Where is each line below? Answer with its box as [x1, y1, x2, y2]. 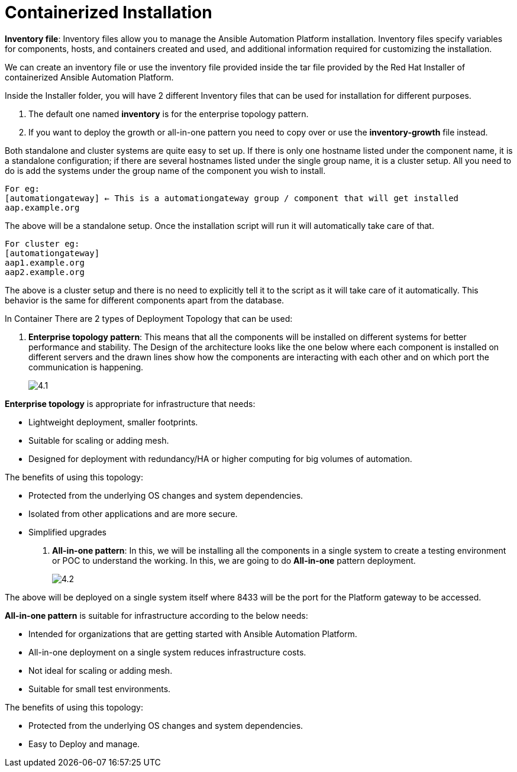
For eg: [5, 183, 40, 193]
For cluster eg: [5, 238, 80, 248]
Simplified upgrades [28, 526, 106, 537]
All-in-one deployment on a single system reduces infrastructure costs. [28, 647, 306, 657]
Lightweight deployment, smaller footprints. [28, 416, 198, 427]
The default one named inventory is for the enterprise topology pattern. [28, 108, 309, 119]
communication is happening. [28, 361, 144, 372]
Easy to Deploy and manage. [28, 738, 140, 749]
